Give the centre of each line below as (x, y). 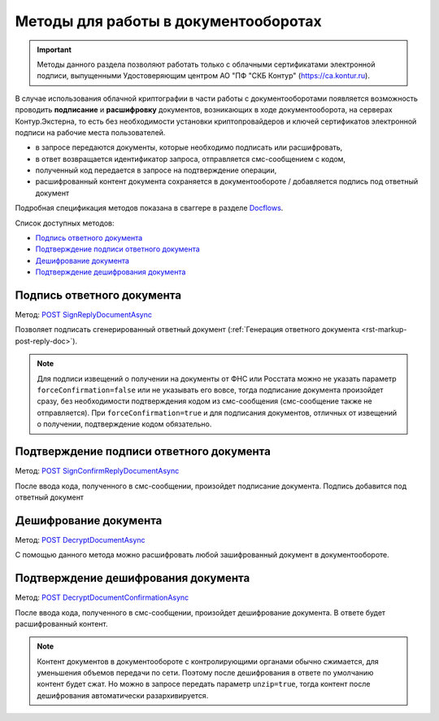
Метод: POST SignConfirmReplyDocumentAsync (97, 471)
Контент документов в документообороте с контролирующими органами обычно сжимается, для (208, 661)
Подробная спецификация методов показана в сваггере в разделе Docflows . (149, 208)
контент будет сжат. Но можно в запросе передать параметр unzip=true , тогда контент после (204, 684)
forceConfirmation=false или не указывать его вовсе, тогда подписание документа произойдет (210, 390)
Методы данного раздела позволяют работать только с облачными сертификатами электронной (206, 64)
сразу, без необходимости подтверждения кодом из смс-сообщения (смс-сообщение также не (205, 401)
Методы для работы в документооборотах (169, 21)
